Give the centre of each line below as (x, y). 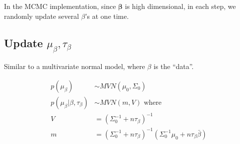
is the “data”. (174, 66)
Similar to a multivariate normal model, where (75, 66)
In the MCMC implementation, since (60, 6)
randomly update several (42, 16)
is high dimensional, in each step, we (180, 6)
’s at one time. (107, 16)
